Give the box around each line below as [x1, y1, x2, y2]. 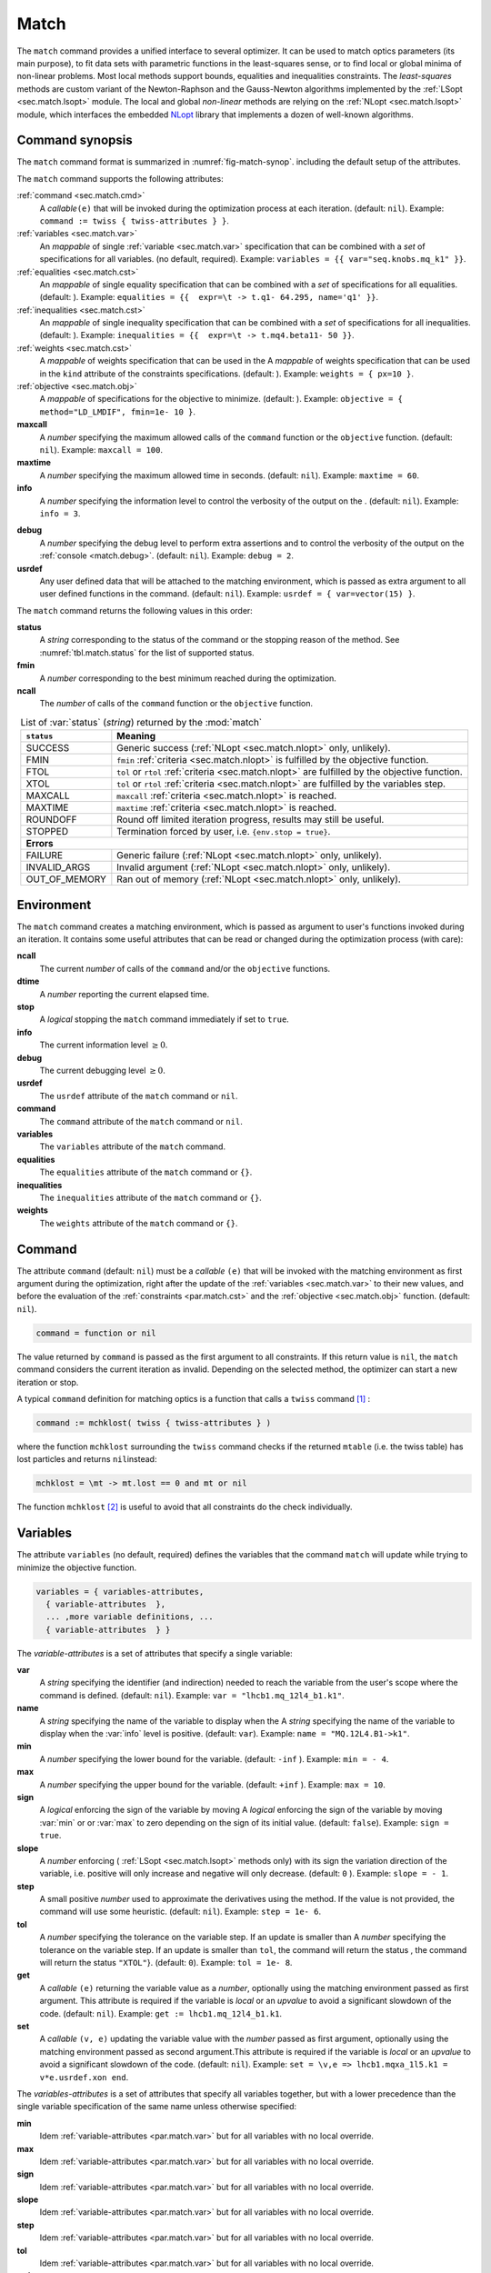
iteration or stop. [16, 1377, 79, 1387]
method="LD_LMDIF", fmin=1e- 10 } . [39, 406, 195, 417]
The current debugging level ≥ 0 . [39, 1065, 165, 1076]
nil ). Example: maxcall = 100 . [39, 445, 164, 455]
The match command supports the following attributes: [16, 173, 224, 184]
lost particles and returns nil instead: [16, 1454, 157, 1465]
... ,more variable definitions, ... [45, 1612, 214, 1622]
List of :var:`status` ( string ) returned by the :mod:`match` [20, 716, 263, 728]
